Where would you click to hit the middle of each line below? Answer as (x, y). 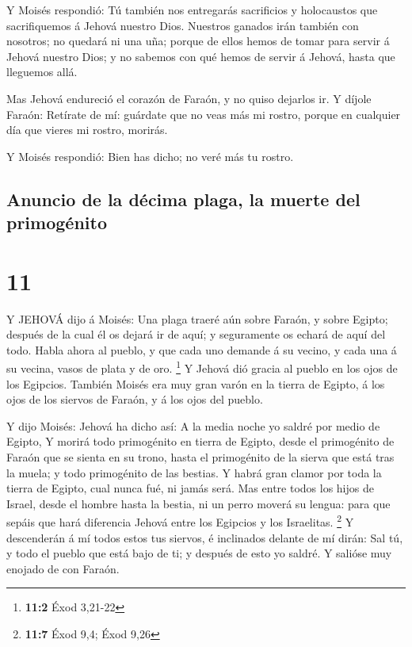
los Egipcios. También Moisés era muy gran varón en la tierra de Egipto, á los (196, 383)
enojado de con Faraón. (63, 568)
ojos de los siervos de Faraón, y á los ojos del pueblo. (135, 399)
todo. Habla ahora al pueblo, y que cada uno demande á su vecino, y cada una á (202, 349)
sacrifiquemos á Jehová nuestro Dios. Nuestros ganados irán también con (183, 25)
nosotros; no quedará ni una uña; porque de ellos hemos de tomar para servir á (198, 41)
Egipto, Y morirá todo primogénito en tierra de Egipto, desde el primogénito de (200, 441)
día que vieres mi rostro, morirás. (87, 130)
